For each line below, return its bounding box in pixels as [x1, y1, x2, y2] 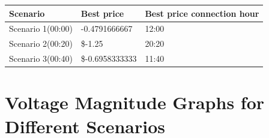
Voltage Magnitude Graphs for [5, 90, 265, 115]
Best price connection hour [145, 7, 259, 19]
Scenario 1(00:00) [9, 22, 73, 35]
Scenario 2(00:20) [9, 37, 73, 50]
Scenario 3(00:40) [9, 52, 73, 65]
